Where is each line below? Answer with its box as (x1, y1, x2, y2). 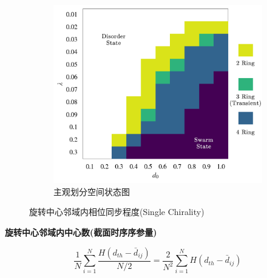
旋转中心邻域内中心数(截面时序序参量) (5, 226, 157, 239)
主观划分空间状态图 (53, 185, 130, 197)
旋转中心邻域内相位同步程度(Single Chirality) (29, 205, 204, 218)
